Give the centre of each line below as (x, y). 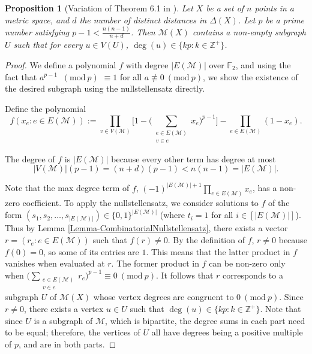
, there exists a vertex (64, 309)
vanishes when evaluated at (55, 263)
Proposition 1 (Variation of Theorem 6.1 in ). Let (99, 8)
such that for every (48, 45)
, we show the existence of (250, 76)
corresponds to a (253, 275)
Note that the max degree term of (67, 188)
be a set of (225, 8)
